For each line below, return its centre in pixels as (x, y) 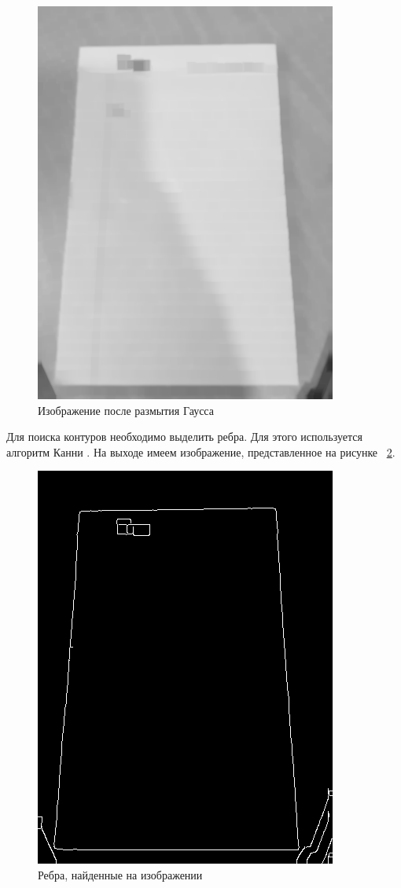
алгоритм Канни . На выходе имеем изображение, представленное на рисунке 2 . (201, 451)
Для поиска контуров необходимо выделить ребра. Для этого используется (184, 437)
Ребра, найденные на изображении (120, 874)
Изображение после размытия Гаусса (126, 410)
